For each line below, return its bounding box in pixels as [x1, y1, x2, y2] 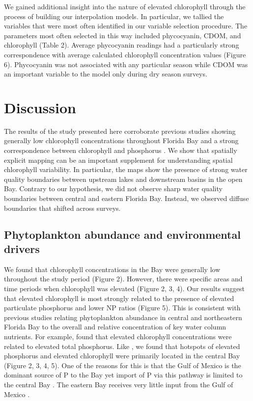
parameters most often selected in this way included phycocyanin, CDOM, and [4, 30, 241, 40]
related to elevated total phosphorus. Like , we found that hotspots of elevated [4, 341, 240, 351]
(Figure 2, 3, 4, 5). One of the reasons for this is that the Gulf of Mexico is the [4, 360, 241, 370]
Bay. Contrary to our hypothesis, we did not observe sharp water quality [4, 183, 223, 194]
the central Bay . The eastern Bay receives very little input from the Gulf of [4, 379, 233, 389]
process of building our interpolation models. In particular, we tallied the [4, 11, 224, 21]
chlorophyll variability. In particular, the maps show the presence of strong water [4, 164, 248, 175]
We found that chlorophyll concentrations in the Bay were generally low [4, 264, 221, 274]
